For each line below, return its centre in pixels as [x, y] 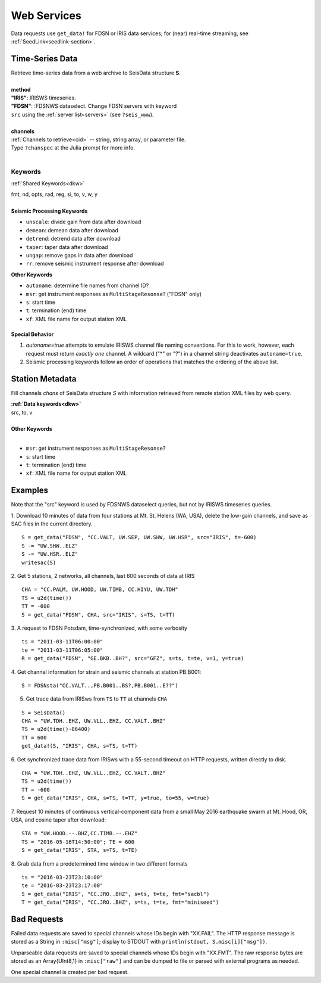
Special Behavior [32, 334]
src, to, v [22, 412]
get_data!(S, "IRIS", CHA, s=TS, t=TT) [80, 746]
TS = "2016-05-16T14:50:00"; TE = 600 [78, 842]
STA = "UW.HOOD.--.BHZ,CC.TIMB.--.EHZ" [80, 833]
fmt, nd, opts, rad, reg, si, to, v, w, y [54, 194]
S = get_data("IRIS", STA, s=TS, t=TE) [80, 850]
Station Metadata [44, 379]
